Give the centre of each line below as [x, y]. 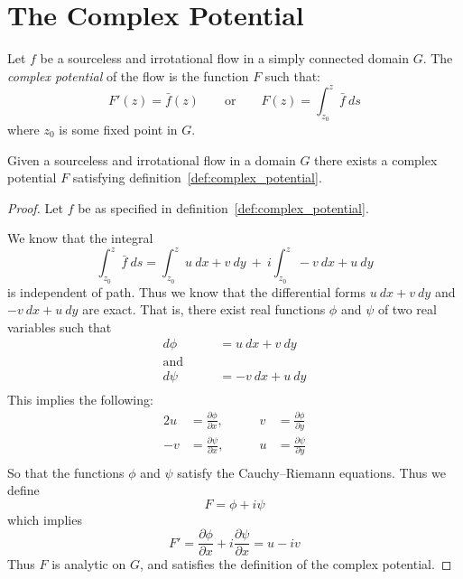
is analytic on [89, 564]
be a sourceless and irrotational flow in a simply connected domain [224, 58]
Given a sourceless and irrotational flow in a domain [152, 159]
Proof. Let [35, 207]
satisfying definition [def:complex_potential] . [197, 177]
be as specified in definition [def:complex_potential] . [223, 207]
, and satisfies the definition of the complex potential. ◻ [296, 564]
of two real [407, 309]
